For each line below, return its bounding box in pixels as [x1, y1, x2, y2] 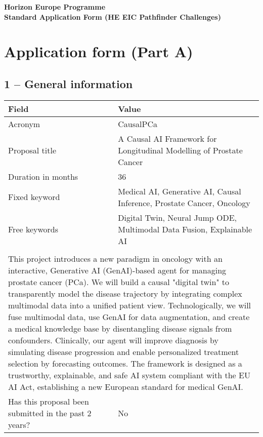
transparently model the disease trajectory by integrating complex [8, 287, 242, 299]
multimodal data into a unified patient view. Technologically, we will [8, 299, 251, 311]
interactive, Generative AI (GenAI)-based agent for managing [8, 264, 227, 276]
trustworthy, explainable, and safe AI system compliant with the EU [8, 369, 250, 381]
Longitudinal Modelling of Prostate [118, 144, 243, 156]
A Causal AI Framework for [118, 132, 217, 144]
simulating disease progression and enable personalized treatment [8, 345, 239, 357]
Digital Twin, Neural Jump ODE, [118, 211, 237, 223]
